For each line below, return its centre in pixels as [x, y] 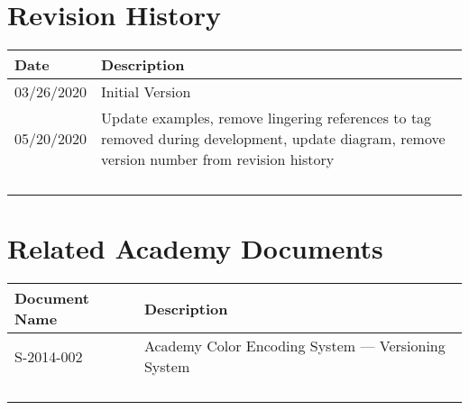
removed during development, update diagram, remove [273, 139]
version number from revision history [218, 159]
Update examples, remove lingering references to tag [267, 118]
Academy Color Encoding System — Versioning [294, 346]
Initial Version [146, 92]
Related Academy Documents [195, 248]
